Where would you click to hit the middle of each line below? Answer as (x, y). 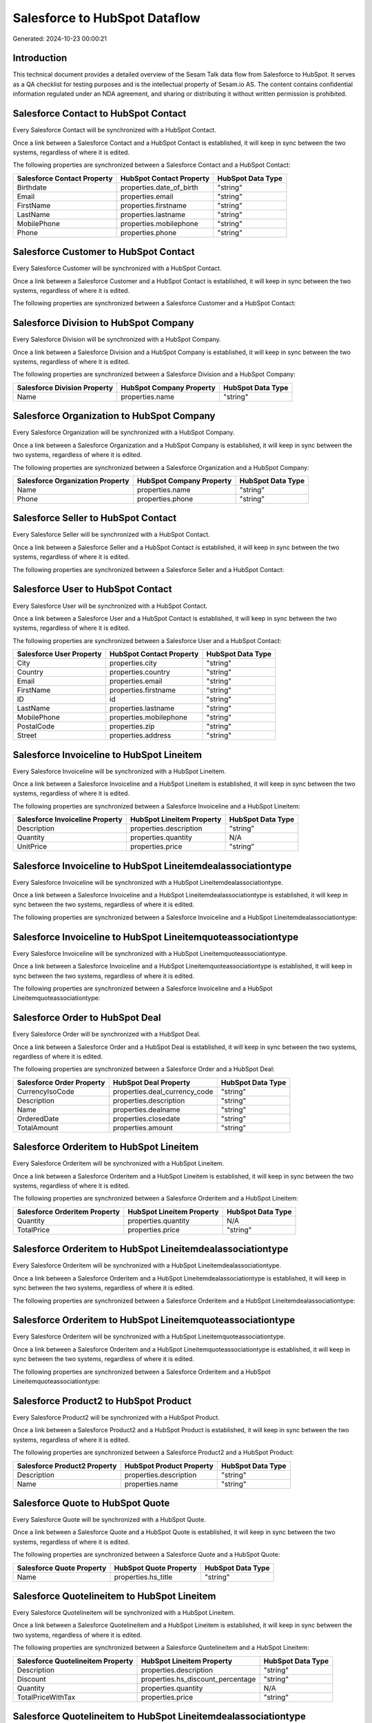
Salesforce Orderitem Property (69, 1212)
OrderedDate (38, 1119)
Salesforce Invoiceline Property (70, 819)
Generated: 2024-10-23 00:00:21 (60, 39)
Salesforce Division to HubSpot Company (103, 323)
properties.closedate (146, 1119)
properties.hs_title (143, 1577)
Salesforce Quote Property (62, 1568)
